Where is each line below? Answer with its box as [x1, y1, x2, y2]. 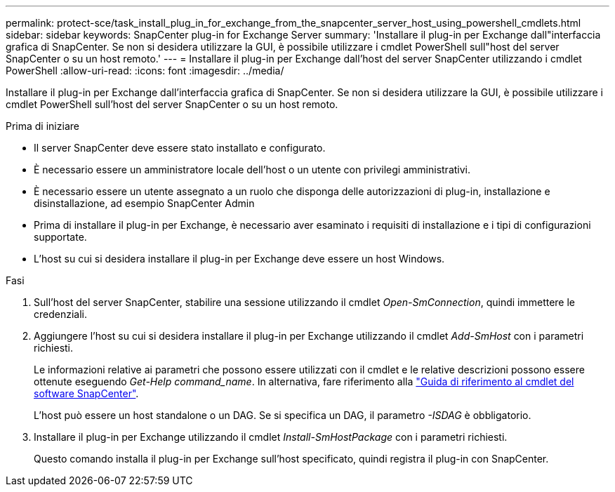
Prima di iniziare [6, 120, 79, 132]
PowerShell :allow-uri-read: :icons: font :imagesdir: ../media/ [6, 65, 284, 77]
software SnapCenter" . [34, 387, 139, 399]
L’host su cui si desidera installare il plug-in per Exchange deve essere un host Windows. [34, 253, 445, 265]
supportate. [34, 231, 87, 243]
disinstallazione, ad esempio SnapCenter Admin [34, 197, 255, 209]
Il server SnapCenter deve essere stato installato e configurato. [34, 142, 326, 154]
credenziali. [34, 308, 88, 320]
